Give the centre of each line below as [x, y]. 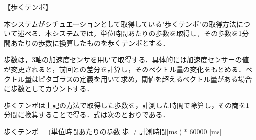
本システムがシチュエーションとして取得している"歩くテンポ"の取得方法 [120, 23]
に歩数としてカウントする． [49, 88]
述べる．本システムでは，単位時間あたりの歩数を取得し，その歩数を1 [130, 33]
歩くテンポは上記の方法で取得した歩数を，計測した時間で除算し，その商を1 [127, 105]
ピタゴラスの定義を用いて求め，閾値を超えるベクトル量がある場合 [145, 79]
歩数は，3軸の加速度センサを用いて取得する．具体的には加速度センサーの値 [127, 59]
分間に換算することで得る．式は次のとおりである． [87, 115]
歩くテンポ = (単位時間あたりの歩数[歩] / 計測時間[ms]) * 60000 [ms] [113, 131]
